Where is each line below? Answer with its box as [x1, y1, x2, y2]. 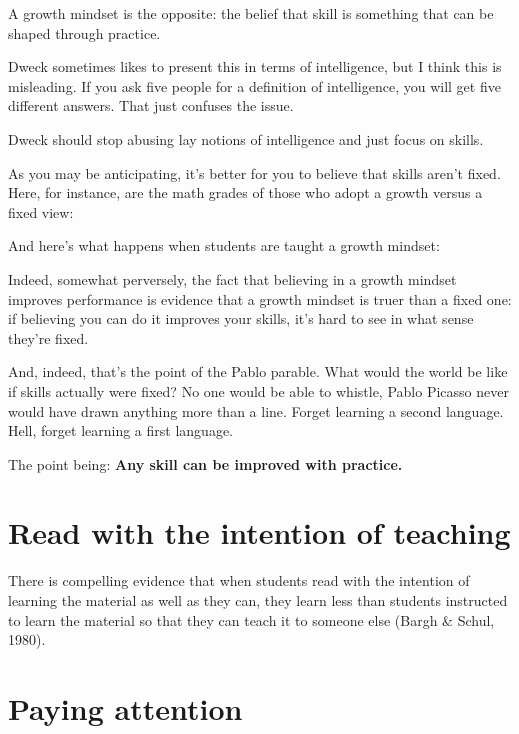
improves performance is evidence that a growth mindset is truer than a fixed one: [8, 288, 512, 309]
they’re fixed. [8, 327, 89, 348]
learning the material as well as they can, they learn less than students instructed [8, 590, 508, 610]
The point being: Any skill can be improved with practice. [8, 453, 403, 474]
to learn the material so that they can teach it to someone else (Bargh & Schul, [8, 609, 495, 630]
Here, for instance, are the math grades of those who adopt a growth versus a [8, 182, 483, 203]
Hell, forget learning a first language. [8, 420, 233, 441]
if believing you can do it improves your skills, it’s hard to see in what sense [8, 308, 474, 329]
